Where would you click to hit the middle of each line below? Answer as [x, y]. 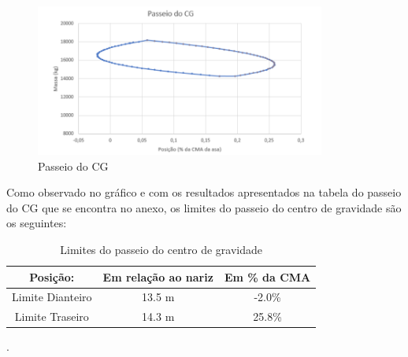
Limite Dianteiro [52, 297]
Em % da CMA [267, 276]
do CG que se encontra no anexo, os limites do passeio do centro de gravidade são [204, 207]
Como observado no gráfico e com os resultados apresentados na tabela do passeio [204, 192]
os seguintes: [37, 223]
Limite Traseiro [52, 317]
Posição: [52, 276]
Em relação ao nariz [158, 276]
